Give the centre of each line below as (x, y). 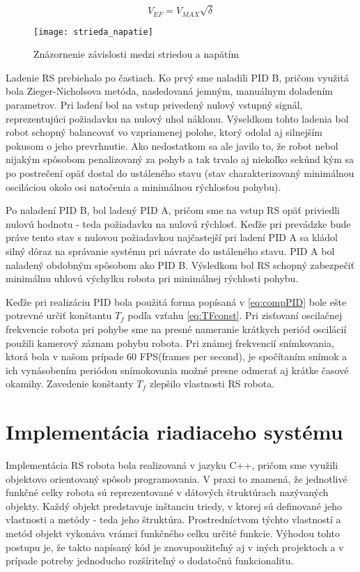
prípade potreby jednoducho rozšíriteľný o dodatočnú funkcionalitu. (150, 561)
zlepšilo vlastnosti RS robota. (212, 384)
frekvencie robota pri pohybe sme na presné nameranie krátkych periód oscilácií (176, 328)
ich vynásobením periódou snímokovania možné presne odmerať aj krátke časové (177, 370)
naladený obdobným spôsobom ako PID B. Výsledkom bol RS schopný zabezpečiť (180, 264)
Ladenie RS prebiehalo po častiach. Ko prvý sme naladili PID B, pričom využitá (177, 77)
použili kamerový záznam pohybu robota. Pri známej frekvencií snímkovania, (170, 342)
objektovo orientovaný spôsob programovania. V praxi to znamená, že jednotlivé (177, 478)
